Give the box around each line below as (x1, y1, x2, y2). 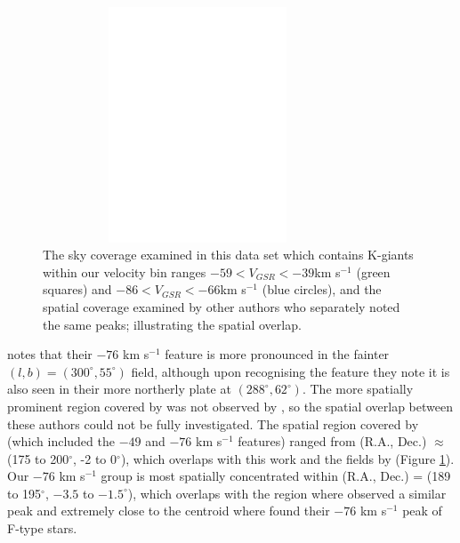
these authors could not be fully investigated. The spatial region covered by (7, 414, 419, 433)
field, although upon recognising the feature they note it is (131, 362, 450, 380)
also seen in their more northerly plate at (7, 379, 231, 398)
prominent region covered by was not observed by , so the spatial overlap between (7, 396, 453, 415)
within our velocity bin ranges (43, 262, 206, 281)
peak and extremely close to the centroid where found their (7, 501, 330, 520)
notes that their (7, 345, 93, 363)
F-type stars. (7, 519, 77, 538)
